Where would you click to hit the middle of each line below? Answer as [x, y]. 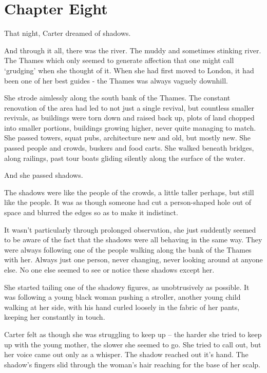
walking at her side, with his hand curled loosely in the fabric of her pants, [122, 307]
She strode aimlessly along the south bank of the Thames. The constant [117, 98]
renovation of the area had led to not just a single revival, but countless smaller [129, 107]
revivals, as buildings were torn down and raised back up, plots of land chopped [129, 118]
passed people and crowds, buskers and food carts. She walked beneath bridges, [129, 148]
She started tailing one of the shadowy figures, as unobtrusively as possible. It [127, 287]
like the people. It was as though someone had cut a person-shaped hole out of [128, 202]
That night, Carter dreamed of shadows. [68, 33]
